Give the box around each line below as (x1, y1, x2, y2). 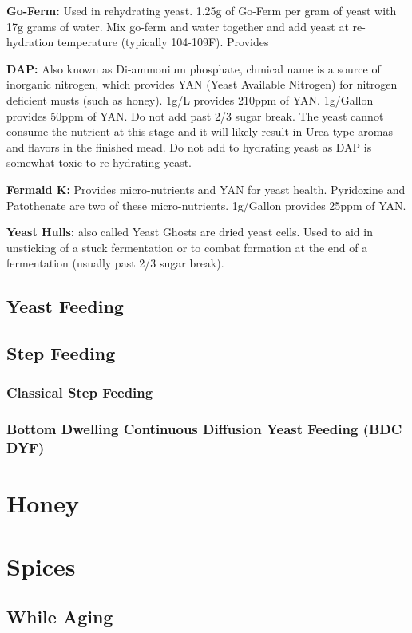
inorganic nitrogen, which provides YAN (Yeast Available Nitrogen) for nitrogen (6, 76, 398, 93)
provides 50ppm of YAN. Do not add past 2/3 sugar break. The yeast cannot (6, 107, 384, 124)
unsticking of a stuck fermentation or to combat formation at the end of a (6, 239, 368, 255)
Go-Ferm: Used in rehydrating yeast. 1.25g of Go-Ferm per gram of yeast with (6, 2, 397, 18)
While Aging (6, 604, 113, 629)
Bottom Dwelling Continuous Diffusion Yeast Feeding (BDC (6, 419, 402, 439)
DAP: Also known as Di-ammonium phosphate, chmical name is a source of (6, 60, 381, 77)
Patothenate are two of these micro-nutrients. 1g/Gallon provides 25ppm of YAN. (6, 196, 406, 213)
